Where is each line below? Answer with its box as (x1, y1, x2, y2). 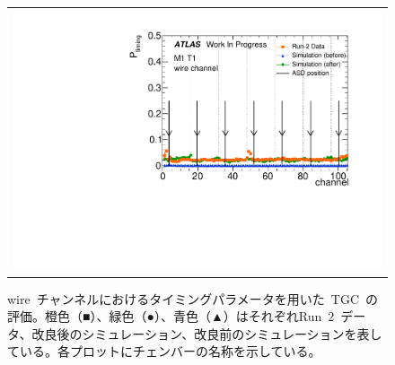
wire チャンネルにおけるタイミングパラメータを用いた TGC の (7, 289, 379, 308)
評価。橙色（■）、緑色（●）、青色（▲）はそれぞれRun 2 (7, 307, 335, 326)
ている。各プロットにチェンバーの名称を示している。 (7, 342, 321, 361)
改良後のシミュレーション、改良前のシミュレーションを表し (31, 324, 382, 343)
